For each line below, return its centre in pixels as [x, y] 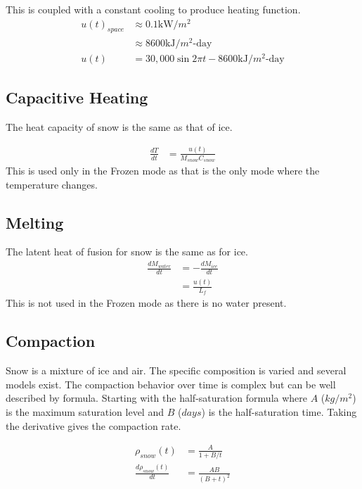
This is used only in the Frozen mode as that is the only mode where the [163, 171]
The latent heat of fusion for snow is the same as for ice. [127, 252]
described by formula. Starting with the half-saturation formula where [157, 398]
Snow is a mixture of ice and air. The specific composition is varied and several [176, 370]
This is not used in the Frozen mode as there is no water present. [146, 303]
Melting [35, 222]
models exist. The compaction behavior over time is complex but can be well [171, 384]
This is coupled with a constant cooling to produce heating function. [153, 9]
